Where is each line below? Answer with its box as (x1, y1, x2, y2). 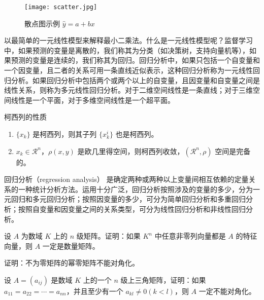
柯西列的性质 (4, 111, 47, 122)
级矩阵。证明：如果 (76, 231, 141, 241)
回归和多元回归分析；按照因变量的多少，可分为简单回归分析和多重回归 (11, 194, 246, 204)
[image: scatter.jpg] (24, 4, 97, 11)
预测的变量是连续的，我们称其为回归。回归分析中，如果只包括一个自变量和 (11, 55, 260, 65)
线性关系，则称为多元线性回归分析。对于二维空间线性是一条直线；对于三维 (4, 85, 253, 95)
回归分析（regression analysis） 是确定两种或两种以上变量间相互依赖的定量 (4, 174, 249, 184)
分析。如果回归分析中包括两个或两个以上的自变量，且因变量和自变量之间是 (11, 74, 260, 85)
